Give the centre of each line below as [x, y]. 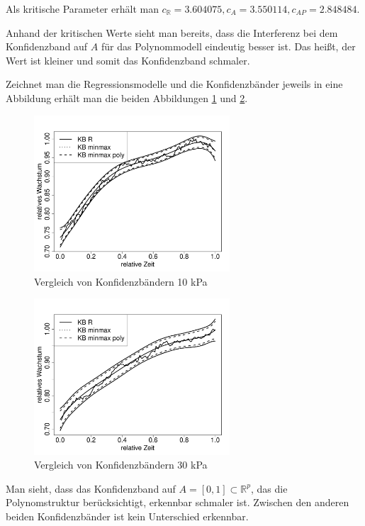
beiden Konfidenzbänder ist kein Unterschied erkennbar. [127, 516]
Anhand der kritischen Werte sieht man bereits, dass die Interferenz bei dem [172, 32]
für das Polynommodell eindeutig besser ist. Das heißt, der [228, 46]
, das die [269, 488]
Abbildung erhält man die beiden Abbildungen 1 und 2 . [127, 97]
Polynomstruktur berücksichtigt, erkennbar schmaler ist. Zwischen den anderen [178, 502]
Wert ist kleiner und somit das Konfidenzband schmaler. [128, 60]
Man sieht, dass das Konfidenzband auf [91, 488]
